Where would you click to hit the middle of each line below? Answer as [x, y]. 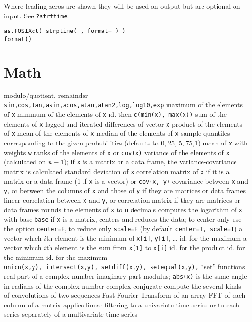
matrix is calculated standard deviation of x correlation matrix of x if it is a [117, 171]
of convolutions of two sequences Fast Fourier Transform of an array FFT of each [125, 295]
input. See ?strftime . [37, 15]
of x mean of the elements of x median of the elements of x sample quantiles [117, 133]
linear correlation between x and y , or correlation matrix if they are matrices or [122, 200]
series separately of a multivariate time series [71, 314]
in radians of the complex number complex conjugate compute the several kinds [123, 285]
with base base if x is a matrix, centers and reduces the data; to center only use [123, 219]
